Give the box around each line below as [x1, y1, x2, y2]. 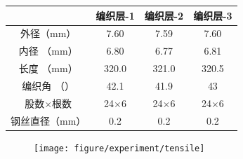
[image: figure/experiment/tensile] [34, 143, 205, 153]
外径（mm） [20, 26, 77, 41]
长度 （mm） [18, 61, 78, 76]
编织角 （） [22, 78, 74, 92]
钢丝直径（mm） [11, 113, 86, 127]
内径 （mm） [18, 43, 78, 58]
